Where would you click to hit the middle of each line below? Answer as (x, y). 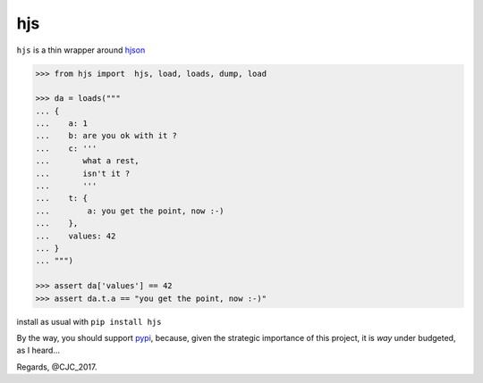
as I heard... (38, 350)
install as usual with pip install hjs (89, 321)
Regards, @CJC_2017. (57, 367)
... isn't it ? (83, 173)
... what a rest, (88, 161)
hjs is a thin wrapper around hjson (81, 50)
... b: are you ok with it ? (106, 136)
